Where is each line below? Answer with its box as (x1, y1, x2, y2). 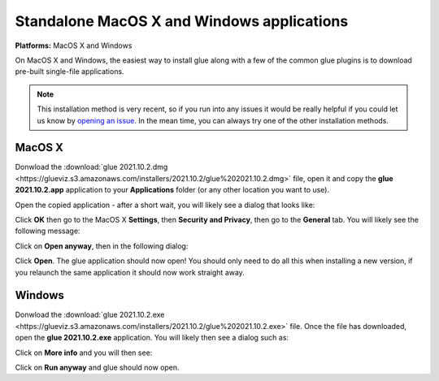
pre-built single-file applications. (15, 67, 125, 76)
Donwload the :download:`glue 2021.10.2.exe (15, 310, 165, 320)
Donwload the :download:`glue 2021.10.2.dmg (15, 162, 168, 172)
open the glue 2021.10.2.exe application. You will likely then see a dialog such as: (15, 333, 289, 343)
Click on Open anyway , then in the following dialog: (15, 240, 189, 251)
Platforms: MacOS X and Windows (15, 41, 133, 50)
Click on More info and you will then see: (15, 348, 153, 357)
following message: (15, 226, 80, 236)
